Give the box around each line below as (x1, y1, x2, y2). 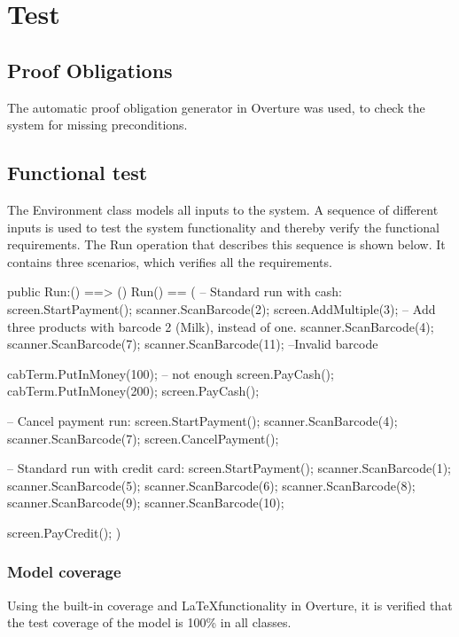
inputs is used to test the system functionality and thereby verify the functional (7, 217, 440, 236)
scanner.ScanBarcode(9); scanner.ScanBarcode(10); (7, 493, 284, 512)
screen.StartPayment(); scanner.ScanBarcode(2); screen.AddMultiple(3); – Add (7, 299, 436, 318)
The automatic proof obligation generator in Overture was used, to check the (7, 98, 425, 116)
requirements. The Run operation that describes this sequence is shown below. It (7, 235, 446, 254)
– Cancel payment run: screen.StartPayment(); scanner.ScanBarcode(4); (7, 411, 398, 429)
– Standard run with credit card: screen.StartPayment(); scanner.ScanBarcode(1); (7, 459, 452, 477)
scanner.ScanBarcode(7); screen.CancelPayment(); (7, 429, 279, 447)
